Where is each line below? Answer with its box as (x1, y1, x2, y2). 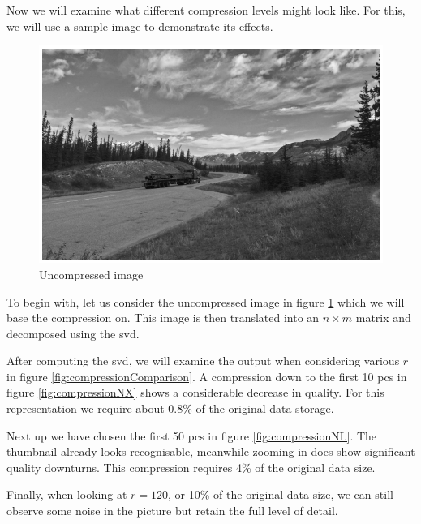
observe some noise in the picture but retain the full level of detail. (6, 502, 338, 519)
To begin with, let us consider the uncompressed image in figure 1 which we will (6, 293, 405, 310)
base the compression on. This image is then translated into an (6, 309, 320, 326)
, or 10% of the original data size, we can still (168, 486, 393, 503)
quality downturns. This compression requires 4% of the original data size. (6, 458, 376, 475)
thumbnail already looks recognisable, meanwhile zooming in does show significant (6, 443, 415, 460)
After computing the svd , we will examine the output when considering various (6, 352, 400, 369)
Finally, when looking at (6, 486, 127, 503)
